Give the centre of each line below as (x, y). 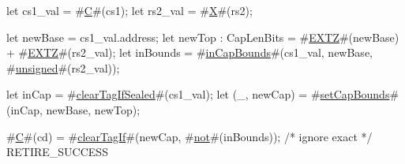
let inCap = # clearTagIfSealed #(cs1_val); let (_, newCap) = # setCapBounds (198, 94)
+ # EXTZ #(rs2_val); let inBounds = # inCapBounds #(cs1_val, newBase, (189, 52)
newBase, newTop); (93, 109)
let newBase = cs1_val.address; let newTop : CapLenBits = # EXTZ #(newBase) (203, 37)
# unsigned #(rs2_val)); (63, 67)
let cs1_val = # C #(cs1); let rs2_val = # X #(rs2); (129, 10)
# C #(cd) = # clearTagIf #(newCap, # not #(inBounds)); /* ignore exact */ (189, 136)
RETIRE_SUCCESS (57, 152)
